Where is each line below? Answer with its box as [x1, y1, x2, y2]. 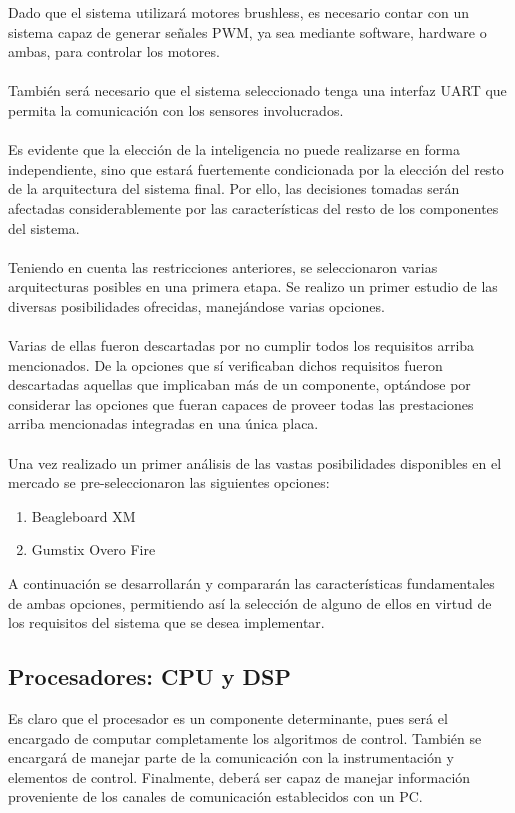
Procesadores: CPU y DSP [8, 661, 291, 692]
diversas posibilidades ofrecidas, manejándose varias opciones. [8, 295, 385, 316]
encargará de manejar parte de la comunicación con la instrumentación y [8, 747, 454, 768]
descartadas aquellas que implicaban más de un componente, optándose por [8, 374, 471, 395]
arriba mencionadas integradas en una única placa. [8, 413, 319, 434]
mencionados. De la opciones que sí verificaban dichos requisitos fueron [8, 354, 443, 375]
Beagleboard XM [31, 505, 136, 526]
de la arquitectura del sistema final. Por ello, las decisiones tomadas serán [8, 178, 460, 199]
